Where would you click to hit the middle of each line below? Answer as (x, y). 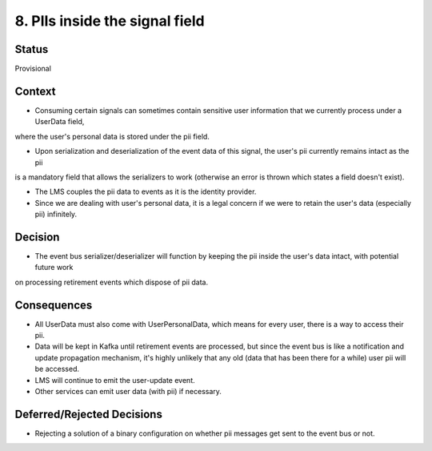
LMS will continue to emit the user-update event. (115, 380)
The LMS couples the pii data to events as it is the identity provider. (146, 191)
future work (54, 268)
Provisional (33, 69)
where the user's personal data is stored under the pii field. (112, 136)
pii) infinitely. (56, 214)
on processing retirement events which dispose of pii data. (111, 282)
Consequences (54, 305)
